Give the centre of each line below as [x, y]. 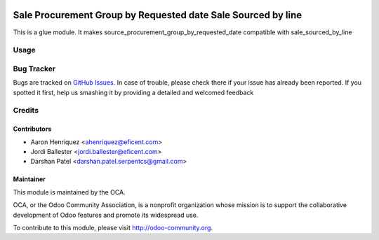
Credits [26, 111]
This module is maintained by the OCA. [69, 192]
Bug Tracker [34, 69]
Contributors [32, 129]
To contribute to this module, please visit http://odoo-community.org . [113, 227]
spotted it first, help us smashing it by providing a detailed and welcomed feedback [133, 92]
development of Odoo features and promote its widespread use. [106, 215]
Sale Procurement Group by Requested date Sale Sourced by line [158, 15]
